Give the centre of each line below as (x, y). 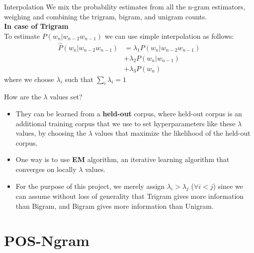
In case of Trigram (36, 26)
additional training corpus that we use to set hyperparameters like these (126, 123)
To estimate (22, 36)
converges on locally (46, 169)
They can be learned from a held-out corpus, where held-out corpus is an (129, 114)
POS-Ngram (47, 240)
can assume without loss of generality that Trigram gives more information (130, 196)
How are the (23, 97)
